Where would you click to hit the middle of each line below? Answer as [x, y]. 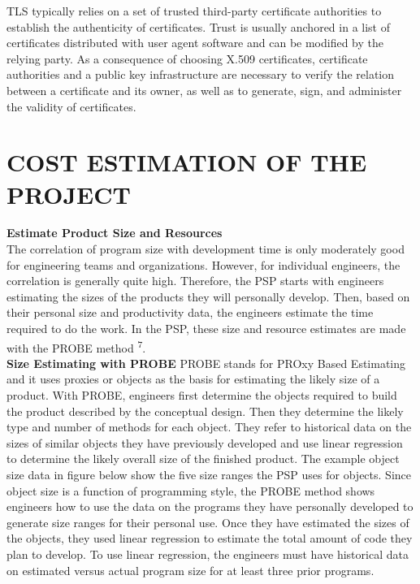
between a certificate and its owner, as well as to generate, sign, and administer [204, 90]
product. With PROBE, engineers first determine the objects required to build [202, 395]
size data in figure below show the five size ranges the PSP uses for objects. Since [209, 475]
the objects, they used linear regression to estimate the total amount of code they [210, 538]
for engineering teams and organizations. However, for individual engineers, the [204, 264]
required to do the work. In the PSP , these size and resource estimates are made [206, 329]
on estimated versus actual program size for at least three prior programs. [191, 570]
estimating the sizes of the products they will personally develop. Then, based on [208, 296]
